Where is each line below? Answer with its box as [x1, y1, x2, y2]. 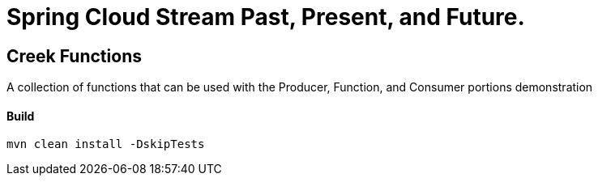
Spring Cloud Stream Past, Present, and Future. [6, 3, 525, 31]
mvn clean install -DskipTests [6, 138, 205, 151]
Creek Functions [6, 45, 142, 66]
